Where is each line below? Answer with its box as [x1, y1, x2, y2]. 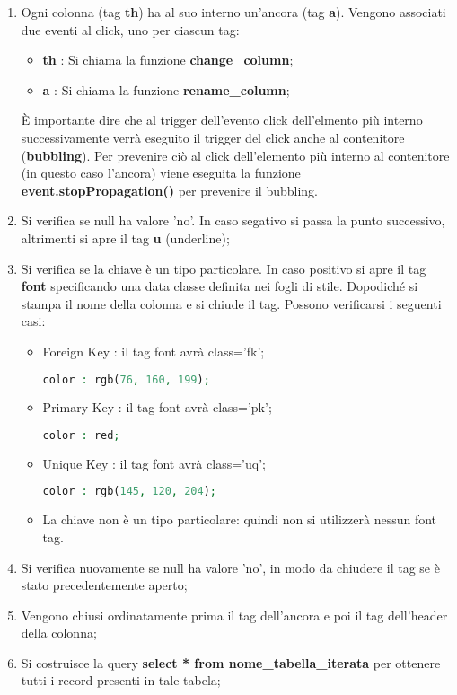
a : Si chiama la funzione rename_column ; [42, 80, 290, 99]
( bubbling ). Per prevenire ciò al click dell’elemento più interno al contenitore [21, 145, 450, 164]
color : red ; [42, 428, 120, 442]
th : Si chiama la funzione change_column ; [42, 50, 294, 69]
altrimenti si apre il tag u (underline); [21, 228, 230, 247]
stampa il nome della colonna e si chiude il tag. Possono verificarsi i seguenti [21, 294, 442, 312]
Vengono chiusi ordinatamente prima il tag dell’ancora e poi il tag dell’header [21, 605, 448, 624]
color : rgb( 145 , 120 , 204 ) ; [42, 485, 216, 498]
